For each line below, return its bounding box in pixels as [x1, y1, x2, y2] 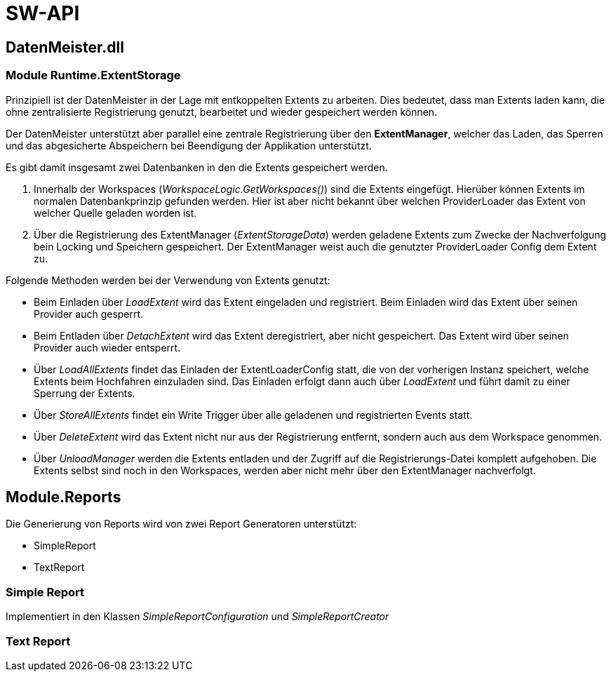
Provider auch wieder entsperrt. [34, 341, 181, 354]
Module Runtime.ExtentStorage [6, 68, 181, 83]
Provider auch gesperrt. [34, 307, 144, 320]
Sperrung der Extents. [34, 387, 135, 399]
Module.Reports [6, 488, 121, 506]
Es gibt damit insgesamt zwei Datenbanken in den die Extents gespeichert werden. [6, 161, 388, 173]
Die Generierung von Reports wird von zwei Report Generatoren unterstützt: [6, 518, 357, 530]
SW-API [6, 1, 80, 25]
